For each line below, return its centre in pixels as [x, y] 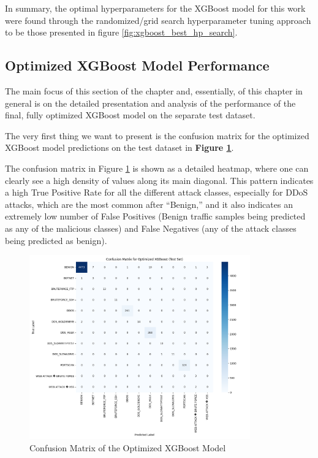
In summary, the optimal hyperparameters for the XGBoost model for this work [155, 8]
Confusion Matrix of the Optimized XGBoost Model [128, 447]
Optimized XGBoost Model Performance [137, 65]
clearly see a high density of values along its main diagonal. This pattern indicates [159, 180]
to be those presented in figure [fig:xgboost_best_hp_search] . [121, 32]
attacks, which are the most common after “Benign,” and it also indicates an [149, 204]
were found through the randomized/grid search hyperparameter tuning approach [158, 20]
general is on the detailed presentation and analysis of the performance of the [150, 103]
